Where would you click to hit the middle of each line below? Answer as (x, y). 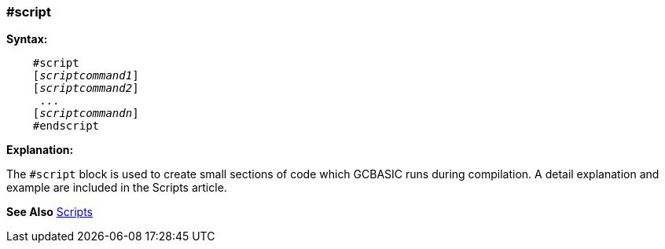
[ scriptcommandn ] (86, 114)
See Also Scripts (50, 212)
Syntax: (27, 39)
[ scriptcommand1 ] (86, 76)
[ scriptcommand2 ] (86, 88)
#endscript (66, 126)
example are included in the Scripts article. (117, 188)
